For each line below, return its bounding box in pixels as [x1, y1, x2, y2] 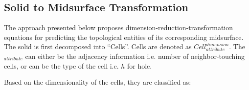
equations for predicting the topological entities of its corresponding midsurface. [4, 32, 244, 42]
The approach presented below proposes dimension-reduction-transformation [4, 22, 233, 33]
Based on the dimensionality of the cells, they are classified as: [4, 77, 191, 87]
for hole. [127, 60, 152, 71]
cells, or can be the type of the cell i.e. [4, 60, 119, 71]
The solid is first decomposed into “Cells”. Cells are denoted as [4, 41, 192, 52]
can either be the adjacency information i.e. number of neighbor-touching [25, 51, 245, 61]
